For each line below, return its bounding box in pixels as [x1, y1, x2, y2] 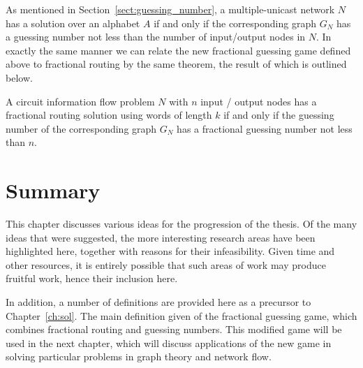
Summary [6, 176, 101, 205]
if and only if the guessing [223, 108, 334, 122]
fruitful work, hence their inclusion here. [6, 271, 178, 286]
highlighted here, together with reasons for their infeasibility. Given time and [6, 244, 335, 258]
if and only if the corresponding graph [154, 15, 316, 30]
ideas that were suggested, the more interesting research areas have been [6, 230, 316, 244]
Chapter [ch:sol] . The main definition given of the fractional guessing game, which [6, 308, 357, 323]
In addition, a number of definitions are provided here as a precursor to [6, 295, 311, 309]
